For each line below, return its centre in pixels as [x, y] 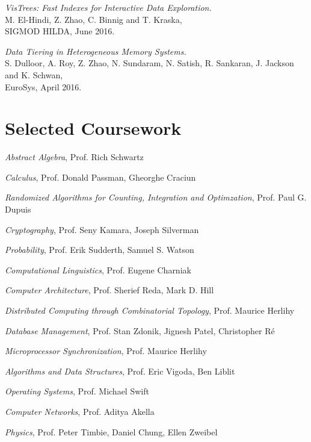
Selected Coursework [93, 128]
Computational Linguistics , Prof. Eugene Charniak [98, 269]
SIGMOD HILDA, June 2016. [60, 31]
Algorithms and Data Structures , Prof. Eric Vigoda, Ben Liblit [120, 371]
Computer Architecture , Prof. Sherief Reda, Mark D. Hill [109, 290]
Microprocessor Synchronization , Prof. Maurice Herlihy [106, 351]
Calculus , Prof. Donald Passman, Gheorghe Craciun [100, 177]
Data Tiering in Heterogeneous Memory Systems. [96, 51]
